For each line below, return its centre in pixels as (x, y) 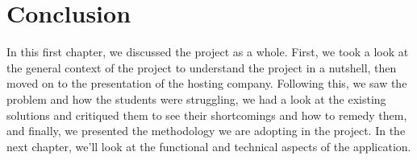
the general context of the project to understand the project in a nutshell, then (202, 67)
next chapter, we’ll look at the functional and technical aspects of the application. (209, 146)
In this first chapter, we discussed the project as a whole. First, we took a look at (208, 52)
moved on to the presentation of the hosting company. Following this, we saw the (207, 83)
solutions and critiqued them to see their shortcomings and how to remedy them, (207, 115)
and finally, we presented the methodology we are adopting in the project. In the (206, 131)
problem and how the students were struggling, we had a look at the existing (196, 98)
